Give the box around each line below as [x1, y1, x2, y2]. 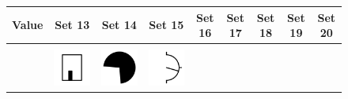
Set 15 [149, 16, 184, 33]
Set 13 [55, 16, 90, 33]
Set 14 [101, 16, 137, 33]
